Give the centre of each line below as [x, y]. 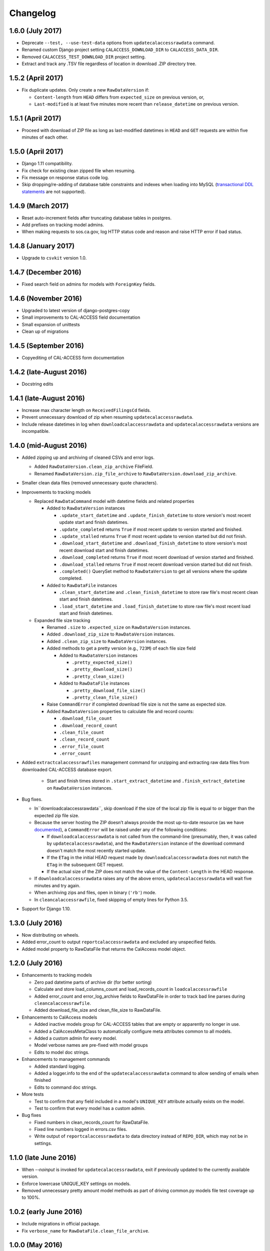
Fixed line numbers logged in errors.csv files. [81, 1129]
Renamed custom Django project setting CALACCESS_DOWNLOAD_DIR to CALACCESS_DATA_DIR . [120, 50]
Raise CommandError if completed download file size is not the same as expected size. [136, 704]
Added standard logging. [60, 1066]
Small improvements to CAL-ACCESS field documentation [81, 317]
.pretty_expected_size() [102, 662]
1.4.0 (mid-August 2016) [48, 445]
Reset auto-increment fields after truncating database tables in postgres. [97, 218]
